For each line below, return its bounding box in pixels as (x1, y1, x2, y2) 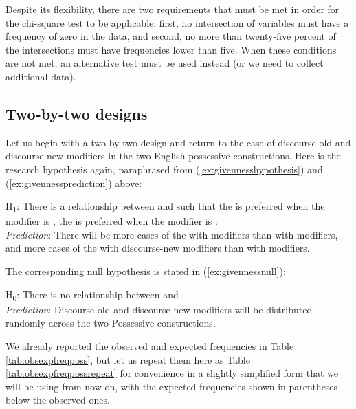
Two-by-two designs (5, 102, 148, 124)
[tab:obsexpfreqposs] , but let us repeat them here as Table (5, 352, 250, 366)
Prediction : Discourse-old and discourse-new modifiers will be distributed (5, 302, 313, 316)
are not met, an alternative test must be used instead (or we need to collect (5, 56, 324, 70)
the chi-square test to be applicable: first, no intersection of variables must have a (5, 15, 349, 30)
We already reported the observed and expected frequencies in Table (5, 338, 294, 353)
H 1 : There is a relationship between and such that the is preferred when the (5, 199, 325, 214)
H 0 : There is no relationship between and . (5, 287, 185, 303)
